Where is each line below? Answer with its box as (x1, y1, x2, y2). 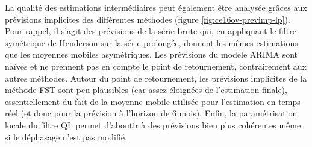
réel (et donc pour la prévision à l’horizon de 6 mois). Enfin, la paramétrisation (5, 107, 298, 119)
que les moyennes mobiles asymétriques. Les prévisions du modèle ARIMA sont (5, 48, 298, 61)
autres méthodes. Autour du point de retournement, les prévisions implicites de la (5, 71, 307, 84)
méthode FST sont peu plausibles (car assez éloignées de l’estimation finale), (5, 83, 287, 96)
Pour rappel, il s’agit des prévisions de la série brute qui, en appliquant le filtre (5, 25, 296, 37)
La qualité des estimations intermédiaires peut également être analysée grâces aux (5, 1, 307, 13)
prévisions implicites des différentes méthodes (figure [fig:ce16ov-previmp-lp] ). (5, 13, 290, 25)
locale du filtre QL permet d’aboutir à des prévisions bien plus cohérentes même (5, 118, 301, 131)
